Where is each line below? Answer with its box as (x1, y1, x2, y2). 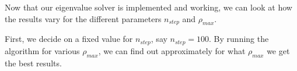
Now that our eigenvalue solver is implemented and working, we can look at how (5, 1, 292, 13)
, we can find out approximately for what (98, 44, 246, 56)
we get (267, 44, 290, 56)
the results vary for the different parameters (5, 12, 162, 24)
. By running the (209, 33, 269, 45)
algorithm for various (5, 44, 80, 56)
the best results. (5, 56, 62, 69)
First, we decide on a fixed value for (5, 33, 133, 45)
